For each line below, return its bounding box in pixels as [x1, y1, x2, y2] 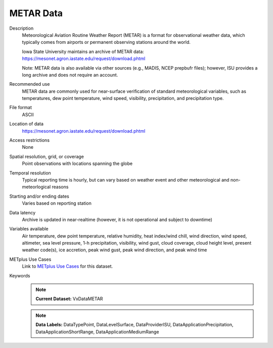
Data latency [9, 209, 36, 215]
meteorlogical [22, 184, 51, 190]
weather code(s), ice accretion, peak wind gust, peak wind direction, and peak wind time [22, 247, 207, 253]
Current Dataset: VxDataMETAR [35, 296, 103, 302]
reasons [52, 184, 69, 190]
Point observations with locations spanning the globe [22, 160, 133, 166]
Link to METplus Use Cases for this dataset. [22, 263, 113, 269]
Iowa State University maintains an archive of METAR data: [22, 48, 144, 54]
